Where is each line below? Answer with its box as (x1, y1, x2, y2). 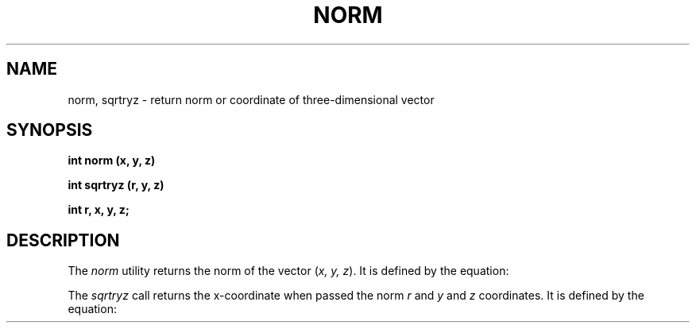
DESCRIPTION (6, 230, 120, 250)
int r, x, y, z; (68, 203, 130, 217)
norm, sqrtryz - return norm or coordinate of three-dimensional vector (68, 92, 435, 106)
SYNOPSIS (6, 120, 93, 141)
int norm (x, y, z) (68, 153, 156, 168)
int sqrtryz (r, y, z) (68, 178, 164, 192)
